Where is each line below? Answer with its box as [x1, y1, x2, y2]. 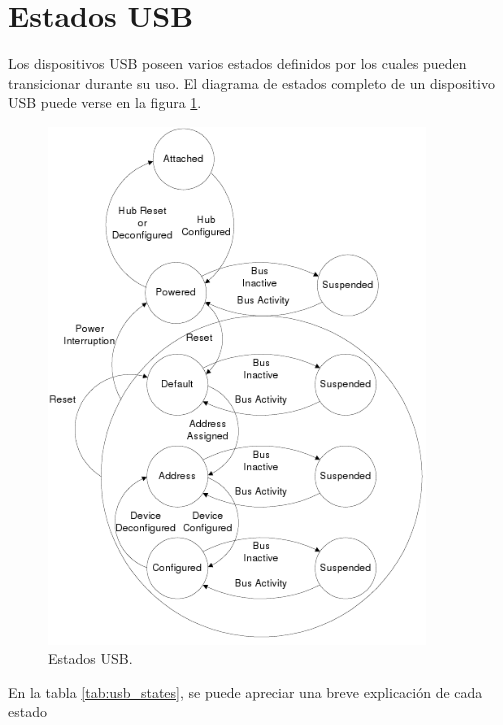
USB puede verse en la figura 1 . [8, 92, 202, 113]
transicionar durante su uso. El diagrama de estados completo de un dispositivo [8, 72, 496, 93]
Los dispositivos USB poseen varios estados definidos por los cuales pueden [8, 53, 467, 74]
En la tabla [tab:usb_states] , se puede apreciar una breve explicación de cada [8, 681, 483, 702]
